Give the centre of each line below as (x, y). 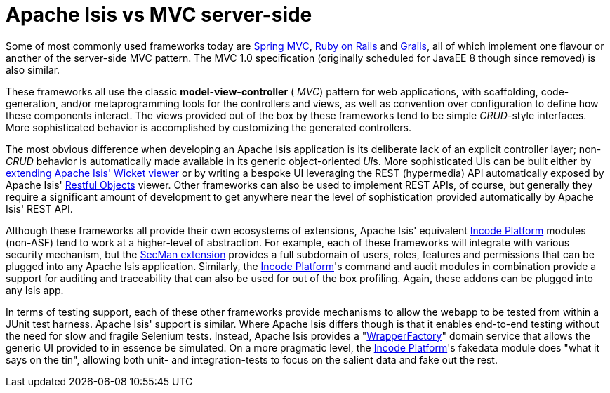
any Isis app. (35, 290)
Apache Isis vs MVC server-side (159, 15)
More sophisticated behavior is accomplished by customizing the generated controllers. (209, 127)
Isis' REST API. (39, 208)
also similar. (33, 69)
